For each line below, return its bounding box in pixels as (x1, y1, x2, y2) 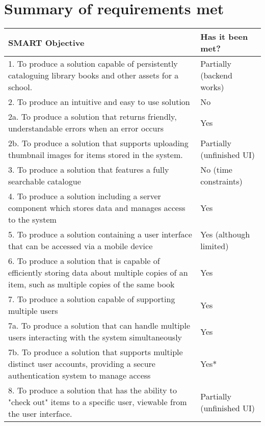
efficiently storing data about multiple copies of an (8, 267, 188, 279)
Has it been (200, 31, 248, 43)
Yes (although (200, 228, 250, 241)
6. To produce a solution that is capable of (8, 255, 160, 267)
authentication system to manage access (8, 369, 151, 382)
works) (200, 81, 224, 93)
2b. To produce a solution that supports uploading (8, 137, 189, 149)
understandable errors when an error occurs (8, 122, 164, 135)
